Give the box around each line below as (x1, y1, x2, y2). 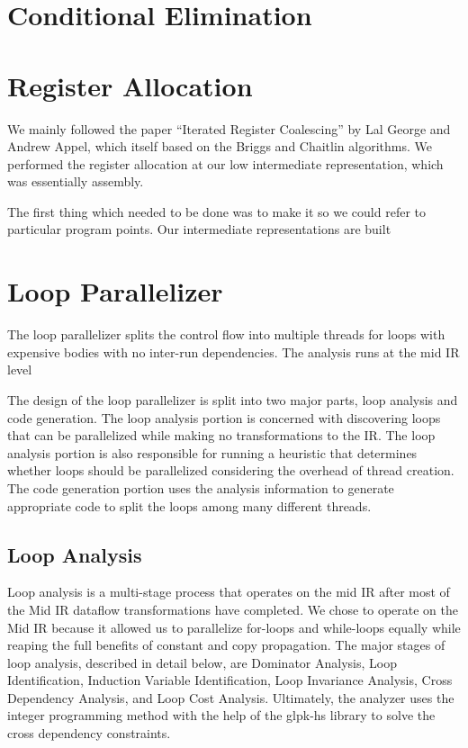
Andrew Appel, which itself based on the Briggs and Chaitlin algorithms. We (7, 137, 432, 156)
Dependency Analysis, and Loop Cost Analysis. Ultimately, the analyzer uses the (7, 688, 454, 707)
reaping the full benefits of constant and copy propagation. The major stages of (7, 635, 445, 654)
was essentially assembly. (7, 172, 144, 191)
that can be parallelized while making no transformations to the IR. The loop (7, 426, 436, 445)
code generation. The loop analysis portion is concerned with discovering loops (7, 408, 441, 427)
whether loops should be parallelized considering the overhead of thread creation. (7, 461, 454, 480)
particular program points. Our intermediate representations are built (7, 220, 391, 239)
